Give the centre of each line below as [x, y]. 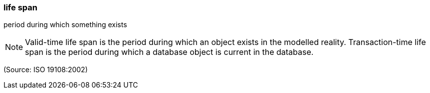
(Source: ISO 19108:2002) [46, 70]
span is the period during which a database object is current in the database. [169, 52]
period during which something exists [65, 25]
